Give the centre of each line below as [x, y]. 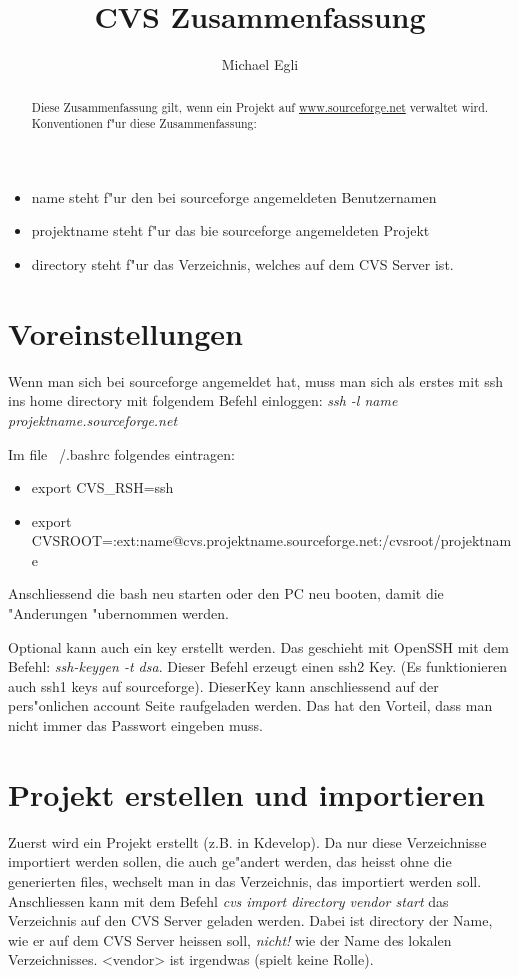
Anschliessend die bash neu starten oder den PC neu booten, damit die [226, 593]
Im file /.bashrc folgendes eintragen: [121, 453]
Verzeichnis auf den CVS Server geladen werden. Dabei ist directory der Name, [250, 920]
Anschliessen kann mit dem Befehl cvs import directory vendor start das [228, 900]
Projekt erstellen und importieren [246, 793]
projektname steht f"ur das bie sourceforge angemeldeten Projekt [230, 230]
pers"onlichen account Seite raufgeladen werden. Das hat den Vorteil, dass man [250, 705]
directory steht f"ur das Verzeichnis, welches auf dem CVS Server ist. [242, 264]
